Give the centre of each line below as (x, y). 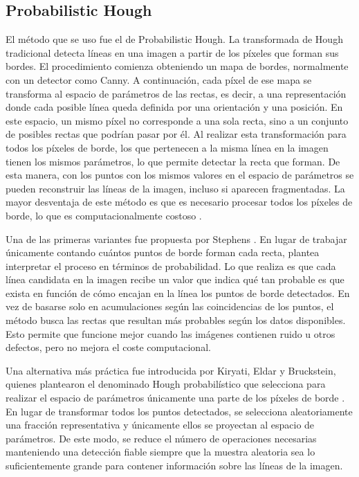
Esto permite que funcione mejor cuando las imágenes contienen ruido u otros (171, 333)
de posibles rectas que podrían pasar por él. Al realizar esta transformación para (176, 134)
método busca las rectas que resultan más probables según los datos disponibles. (176, 320)
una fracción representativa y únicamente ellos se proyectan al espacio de (160, 425)
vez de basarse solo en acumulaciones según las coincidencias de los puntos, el (170, 306)
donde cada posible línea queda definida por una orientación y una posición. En (174, 107)
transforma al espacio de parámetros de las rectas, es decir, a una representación (176, 93)
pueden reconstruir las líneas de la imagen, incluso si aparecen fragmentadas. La (175, 188)
